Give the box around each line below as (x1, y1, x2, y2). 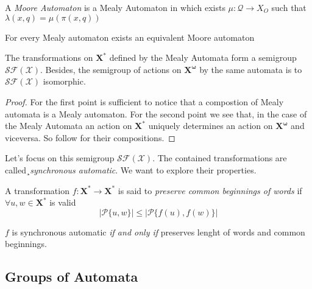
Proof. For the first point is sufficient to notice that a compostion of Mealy (5, 95, 284, 108)
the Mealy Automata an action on (5, 119, 132, 132)
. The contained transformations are (152, 151, 287, 164)
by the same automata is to (199, 63, 302, 75)
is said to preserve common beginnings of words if (118, 184, 302, 197)
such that (271, 1, 307, 13)
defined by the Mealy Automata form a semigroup (109, 51, 297, 64)
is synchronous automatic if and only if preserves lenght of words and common (12, 225, 305, 238)
